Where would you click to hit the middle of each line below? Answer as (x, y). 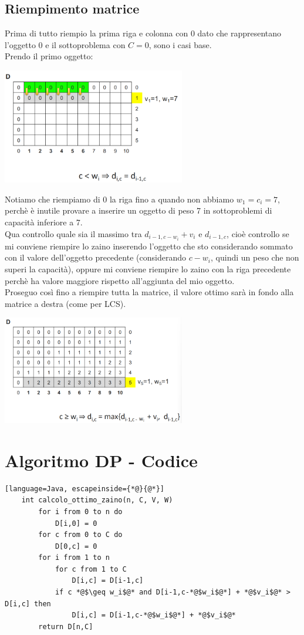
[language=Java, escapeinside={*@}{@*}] (85, 489)
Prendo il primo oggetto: (49, 56)
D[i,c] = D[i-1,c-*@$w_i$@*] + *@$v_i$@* (154, 615)
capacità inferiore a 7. (44, 222)
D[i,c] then (28, 604)
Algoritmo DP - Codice (101, 460)
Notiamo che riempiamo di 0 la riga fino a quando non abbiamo (119, 199)
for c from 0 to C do (80, 535)
